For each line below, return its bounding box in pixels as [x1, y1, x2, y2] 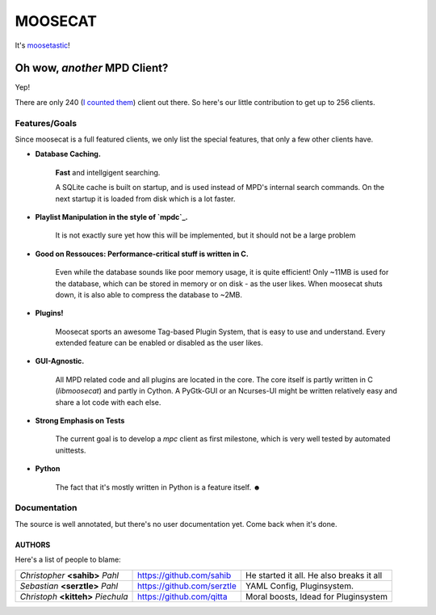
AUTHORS [15, 540, 51, 550]
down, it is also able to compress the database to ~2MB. [55, 289, 242, 299]
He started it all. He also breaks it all [245, 570, 383, 581]
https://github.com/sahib [137, 570, 232, 581]
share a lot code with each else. [55, 397, 161, 407]
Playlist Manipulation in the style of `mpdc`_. [35, 212, 189, 221]
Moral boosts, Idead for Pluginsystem [245, 591, 388, 602]
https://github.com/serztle [137, 580, 237, 592]
